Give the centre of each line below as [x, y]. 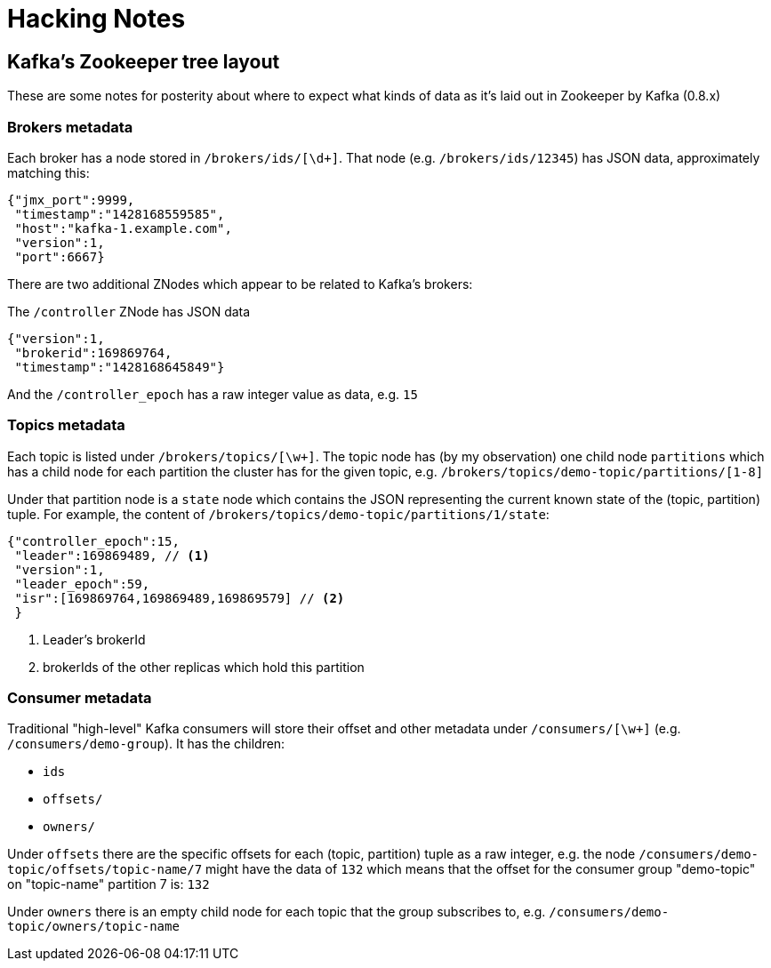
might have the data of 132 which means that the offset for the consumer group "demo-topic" [481, 869]
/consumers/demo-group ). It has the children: [146, 744]
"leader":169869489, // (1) [112, 555]
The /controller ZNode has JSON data [129, 311]
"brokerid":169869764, [93, 352]
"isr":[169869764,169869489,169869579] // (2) [180, 598]
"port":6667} [60, 256]
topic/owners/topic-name [93, 927]
